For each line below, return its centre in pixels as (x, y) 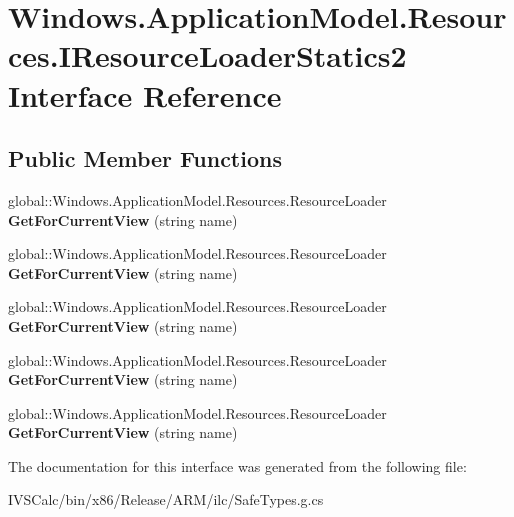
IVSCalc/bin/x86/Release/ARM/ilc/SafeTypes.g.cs (166, 499)
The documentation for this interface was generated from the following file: (237, 465)
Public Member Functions (145, 158)
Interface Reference (145, 94)
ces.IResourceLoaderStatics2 (207, 55)
